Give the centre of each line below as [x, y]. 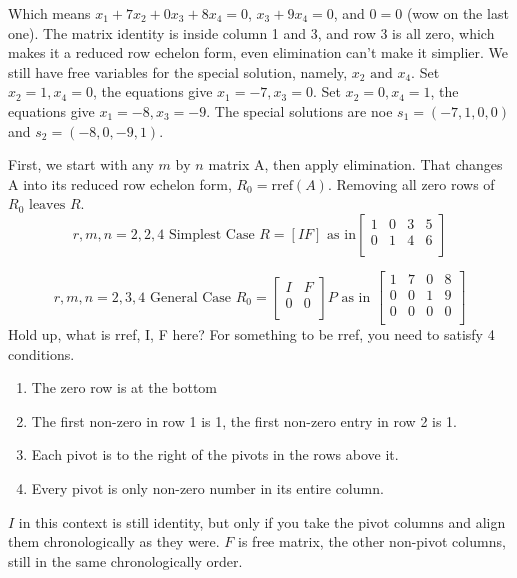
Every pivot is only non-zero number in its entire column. [207, 488]
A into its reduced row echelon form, [120, 183]
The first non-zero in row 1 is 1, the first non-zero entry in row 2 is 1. [244, 420]
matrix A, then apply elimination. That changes [355, 164]
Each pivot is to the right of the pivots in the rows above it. [215, 454]
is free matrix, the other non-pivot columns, [372, 541]
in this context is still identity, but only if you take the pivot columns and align [262, 521]
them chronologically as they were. [114, 541]
